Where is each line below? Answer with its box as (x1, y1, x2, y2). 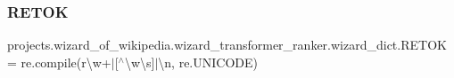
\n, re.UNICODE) (158, 52, 258, 71)
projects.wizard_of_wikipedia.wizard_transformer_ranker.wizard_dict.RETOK (7, 35, 447, 54)
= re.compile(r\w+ (7, 52, 111, 71)
